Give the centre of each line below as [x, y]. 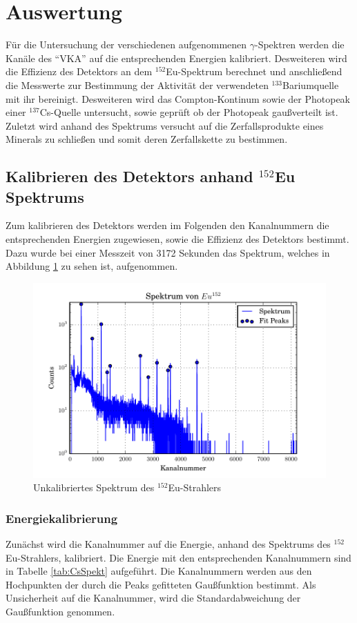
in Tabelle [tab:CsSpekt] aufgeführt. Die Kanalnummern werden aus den [159, 571]
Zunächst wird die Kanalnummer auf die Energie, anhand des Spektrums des [168, 543]
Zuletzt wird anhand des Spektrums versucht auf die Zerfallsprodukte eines [165, 125]
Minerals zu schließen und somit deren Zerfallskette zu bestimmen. [147, 139]
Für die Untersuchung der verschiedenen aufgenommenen [126, 44]
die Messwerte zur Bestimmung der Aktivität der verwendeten [137, 85]
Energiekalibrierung [62, 518]
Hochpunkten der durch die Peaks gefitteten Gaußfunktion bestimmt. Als [161, 584]
